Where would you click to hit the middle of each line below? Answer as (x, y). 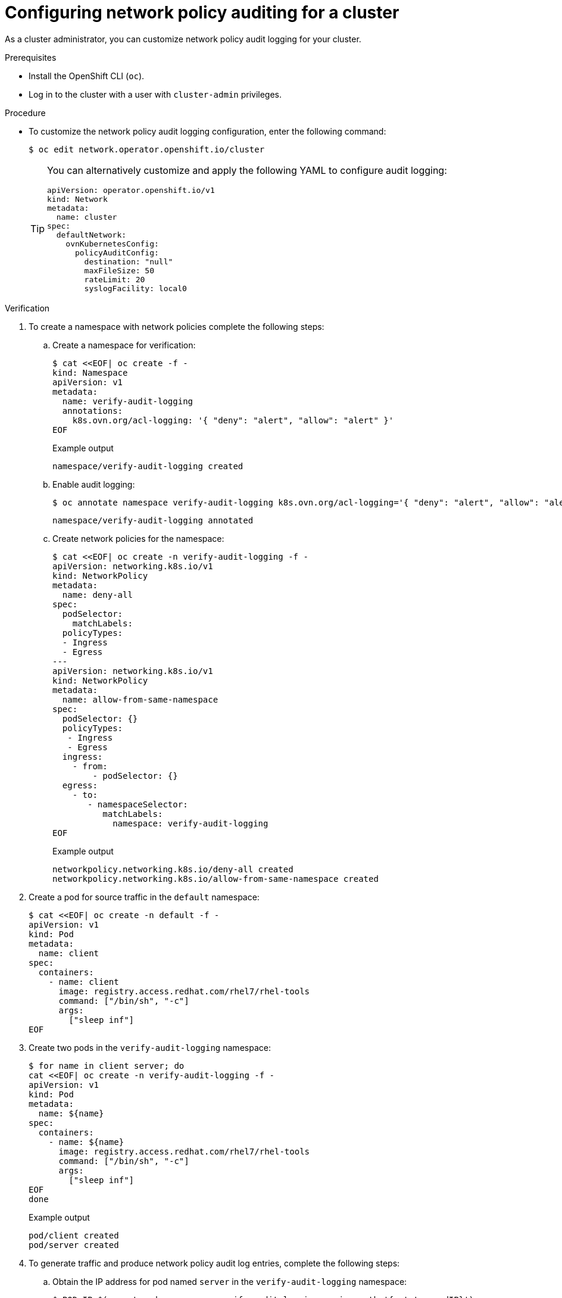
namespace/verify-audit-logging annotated (153, 520)
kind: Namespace (90, 372)
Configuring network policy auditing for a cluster (202, 13)
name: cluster (87, 217)
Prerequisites (31, 57)
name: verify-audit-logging (128, 401)
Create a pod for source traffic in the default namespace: (144, 897)
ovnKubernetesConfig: (112, 244)
